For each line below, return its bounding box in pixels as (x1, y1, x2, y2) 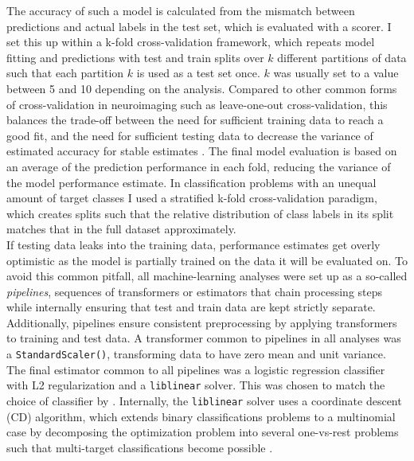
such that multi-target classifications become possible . (6, 439, 273, 455)
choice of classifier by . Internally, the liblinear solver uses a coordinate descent (6, 392, 402, 408)
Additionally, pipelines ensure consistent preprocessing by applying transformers (6, 314, 397, 330)
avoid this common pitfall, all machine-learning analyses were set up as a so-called (6, 268, 408, 284)
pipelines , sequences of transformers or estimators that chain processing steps (6, 283, 383, 299)
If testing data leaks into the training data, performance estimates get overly (6, 236, 381, 252)
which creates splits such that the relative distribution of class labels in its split (6, 205, 394, 221)
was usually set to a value (273, 64, 399, 81)
